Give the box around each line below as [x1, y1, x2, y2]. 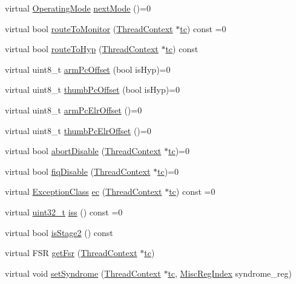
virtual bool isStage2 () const [5, 226, 113, 238]
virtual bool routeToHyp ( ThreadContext [5, 42, 159, 55]
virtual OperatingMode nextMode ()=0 [5, 2, 151, 14]
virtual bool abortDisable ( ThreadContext [5, 144, 162, 157]
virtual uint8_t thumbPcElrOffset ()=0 [5, 124, 151, 137]
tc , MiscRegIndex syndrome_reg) [168, 266, 292, 279]
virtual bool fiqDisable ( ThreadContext [5, 164, 151, 177]
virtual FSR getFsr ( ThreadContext [5, 246, 137, 259]
